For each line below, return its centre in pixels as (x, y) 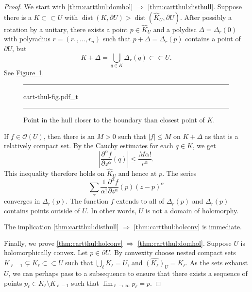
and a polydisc (175, 29)
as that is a (221, 136)
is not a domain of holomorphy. (192, 210)
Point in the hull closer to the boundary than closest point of (114, 120)
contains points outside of (42, 210)
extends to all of (140, 201)
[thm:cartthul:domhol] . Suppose (185, 243)
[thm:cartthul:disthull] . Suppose (195, 6)
